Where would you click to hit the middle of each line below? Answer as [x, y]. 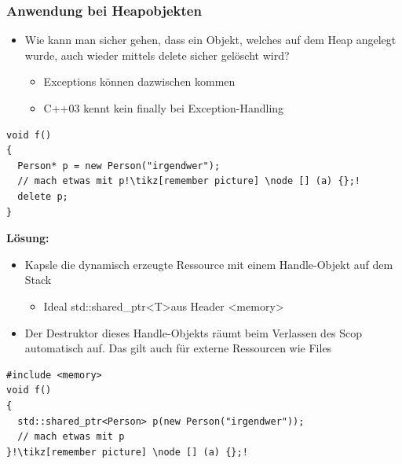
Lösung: [28, 238]
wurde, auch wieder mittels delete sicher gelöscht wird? [157, 55]
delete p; [43, 196]
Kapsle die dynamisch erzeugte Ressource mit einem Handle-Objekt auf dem [209, 264]
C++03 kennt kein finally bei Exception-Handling [164, 108]
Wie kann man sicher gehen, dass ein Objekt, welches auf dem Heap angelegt [210, 40]
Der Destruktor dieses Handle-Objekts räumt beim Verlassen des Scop [194, 332]
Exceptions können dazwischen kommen [139, 81]
